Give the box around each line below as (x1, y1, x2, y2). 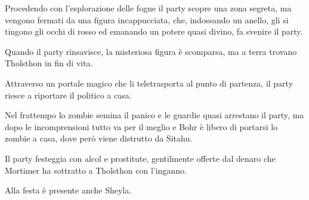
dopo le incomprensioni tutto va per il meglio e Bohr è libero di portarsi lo (5, 120, 278, 133)
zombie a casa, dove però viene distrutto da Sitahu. (5, 132, 193, 144)
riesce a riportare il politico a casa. (5, 88, 132, 101)
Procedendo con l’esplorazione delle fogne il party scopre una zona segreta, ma (5, 2, 292, 14)
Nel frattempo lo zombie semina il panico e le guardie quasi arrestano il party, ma (5, 109, 304, 121)
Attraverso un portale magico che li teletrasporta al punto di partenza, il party (5, 76, 293, 89)
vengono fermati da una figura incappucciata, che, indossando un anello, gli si (5, 13, 289, 26)
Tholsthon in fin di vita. (5, 57, 93, 69)
